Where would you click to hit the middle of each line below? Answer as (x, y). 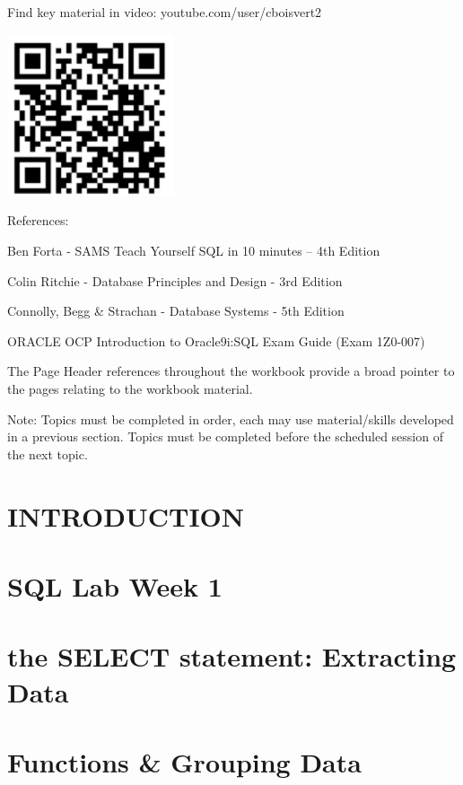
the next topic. (48, 454)
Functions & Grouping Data (184, 761)
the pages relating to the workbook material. (130, 389)
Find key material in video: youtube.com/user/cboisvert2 (165, 12)
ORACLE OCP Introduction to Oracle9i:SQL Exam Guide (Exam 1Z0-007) (216, 340)
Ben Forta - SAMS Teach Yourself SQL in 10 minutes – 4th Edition (194, 251)
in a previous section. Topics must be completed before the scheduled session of (225, 436)
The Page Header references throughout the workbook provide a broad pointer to (231, 371)
